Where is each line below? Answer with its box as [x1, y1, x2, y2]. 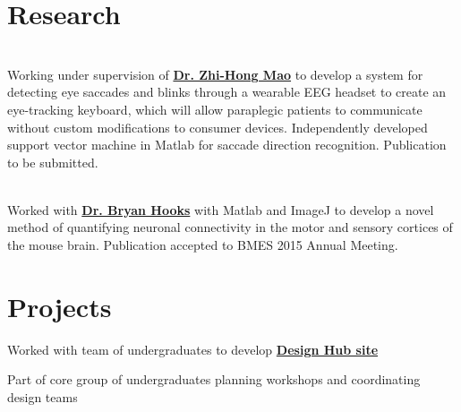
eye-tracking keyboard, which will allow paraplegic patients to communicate [7, 99, 423, 118]
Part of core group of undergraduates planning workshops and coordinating [7, 370, 421, 389]
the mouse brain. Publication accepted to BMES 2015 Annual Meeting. [7, 236, 398, 254]
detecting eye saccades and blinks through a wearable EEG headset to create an [7, 82, 447, 101]
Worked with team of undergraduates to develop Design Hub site [7, 339, 379, 358]
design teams [7, 387, 78, 406]
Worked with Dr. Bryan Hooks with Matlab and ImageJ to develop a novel [7, 200, 434, 219]
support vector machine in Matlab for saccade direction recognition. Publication [7, 135, 447, 154]
